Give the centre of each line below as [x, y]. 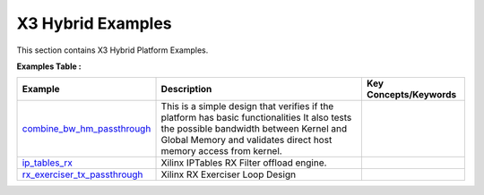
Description [186, 89]
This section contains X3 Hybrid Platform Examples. [112, 50]
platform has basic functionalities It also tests [256, 118]
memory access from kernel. [221, 151]
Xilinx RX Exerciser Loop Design [228, 174]
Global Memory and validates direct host [246, 140]
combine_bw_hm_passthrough [86, 129]
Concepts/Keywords [411, 95]
